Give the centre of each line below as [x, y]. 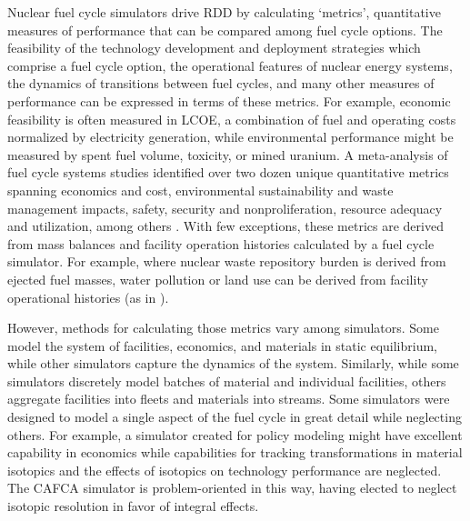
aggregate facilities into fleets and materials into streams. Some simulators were [229, 399]
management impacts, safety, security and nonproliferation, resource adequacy [225, 208]
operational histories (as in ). [88, 297]
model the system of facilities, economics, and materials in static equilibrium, [223, 345]
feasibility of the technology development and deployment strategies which [214, 48]
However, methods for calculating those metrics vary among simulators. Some [223, 328]
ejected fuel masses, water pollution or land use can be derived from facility [218, 279]
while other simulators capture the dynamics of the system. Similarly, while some [233, 363]
